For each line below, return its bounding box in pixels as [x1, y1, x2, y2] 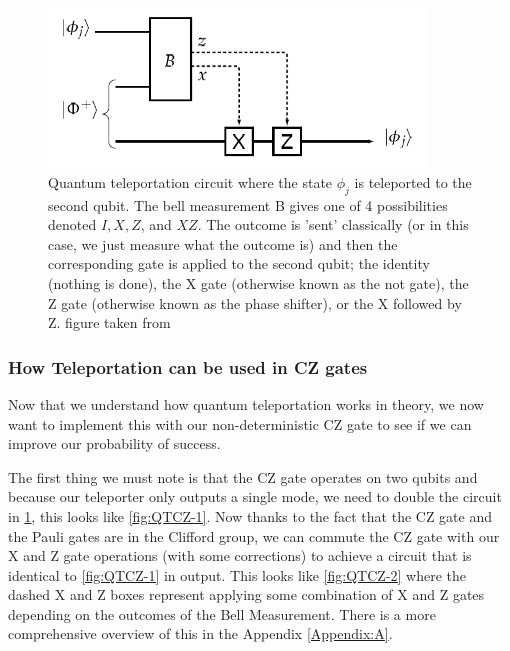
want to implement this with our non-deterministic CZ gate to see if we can [8, 413, 472, 434]
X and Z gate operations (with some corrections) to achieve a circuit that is [8, 545, 472, 566]
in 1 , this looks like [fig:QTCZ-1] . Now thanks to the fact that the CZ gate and [8, 505, 493, 526]
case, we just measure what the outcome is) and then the [48, 233, 398, 254]
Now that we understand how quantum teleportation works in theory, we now [8, 393, 484, 414]
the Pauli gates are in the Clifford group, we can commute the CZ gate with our [8, 525, 500, 546]
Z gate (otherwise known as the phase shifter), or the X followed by [48, 292, 462, 313]
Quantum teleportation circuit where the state [48, 171, 333, 192]
